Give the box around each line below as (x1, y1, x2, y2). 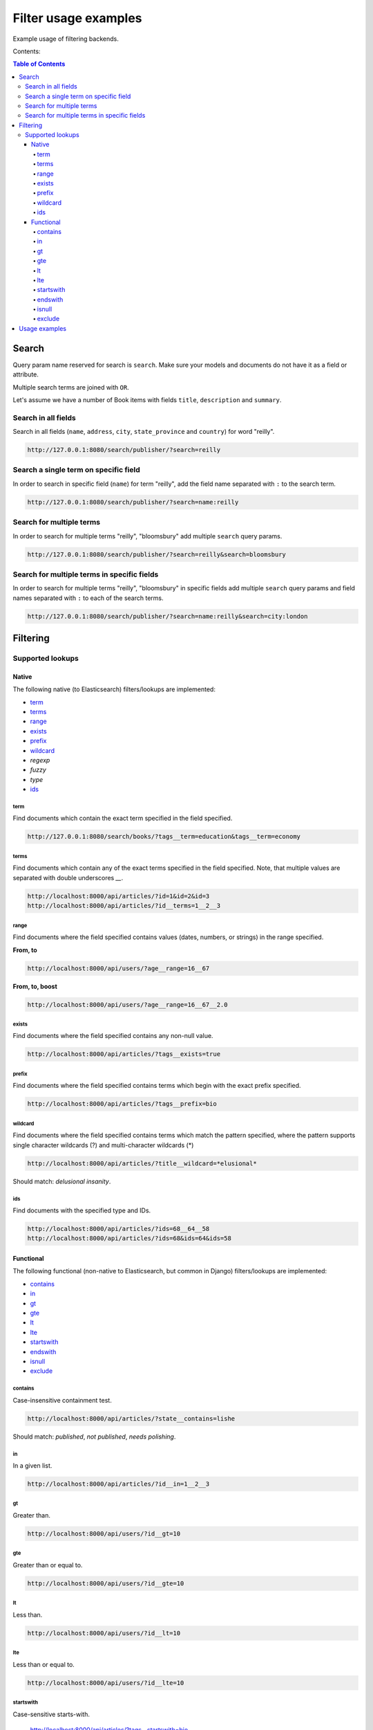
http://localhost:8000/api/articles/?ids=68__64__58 (27, 1225, 210, 1233)
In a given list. (12, 1462, 52, 1470)
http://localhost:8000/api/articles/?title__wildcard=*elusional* (27, 1159, 257, 1167)
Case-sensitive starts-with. (12, 1710, 90, 1718)
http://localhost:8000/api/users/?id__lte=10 (27, 1679, 184, 1686)
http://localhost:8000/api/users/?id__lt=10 (27, 1629, 181, 1637)
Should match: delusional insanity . (12, 1177, 111, 1185)
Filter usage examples (12, 10, 142, 26)
